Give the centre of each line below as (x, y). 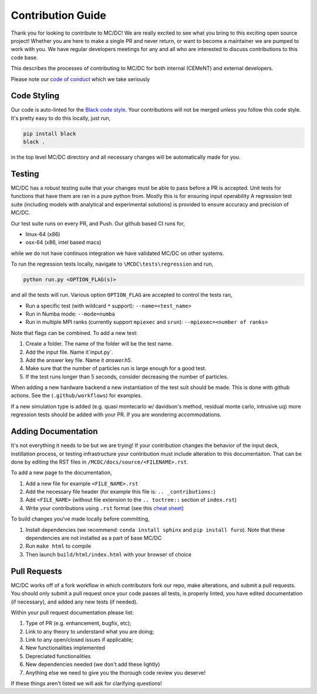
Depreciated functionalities (58, 656)
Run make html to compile (58, 546)
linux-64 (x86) (43, 234)
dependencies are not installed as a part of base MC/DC (94, 538)
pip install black (50, 133)
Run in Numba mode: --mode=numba (70, 314)
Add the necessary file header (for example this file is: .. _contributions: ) (121, 492)
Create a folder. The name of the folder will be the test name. (99, 344)
